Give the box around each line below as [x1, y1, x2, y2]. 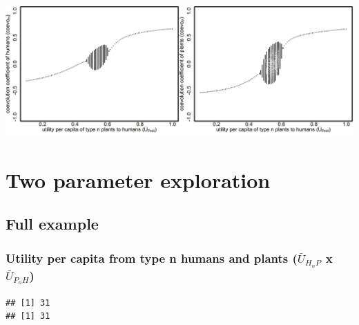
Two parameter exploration [6, 165, 271, 194]
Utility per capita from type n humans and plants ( [6, 249, 298, 266]
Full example [6, 213, 99, 234]
